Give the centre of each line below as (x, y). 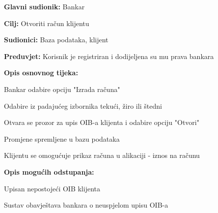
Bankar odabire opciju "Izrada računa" (62, 89)
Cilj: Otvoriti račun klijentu (47, 23)
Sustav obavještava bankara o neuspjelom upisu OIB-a (86, 205)
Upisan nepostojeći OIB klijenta (52, 188)
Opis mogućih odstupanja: (49, 171)
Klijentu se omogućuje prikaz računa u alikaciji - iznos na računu (102, 155)
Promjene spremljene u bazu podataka (62, 138)
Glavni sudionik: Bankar (44, 6)
